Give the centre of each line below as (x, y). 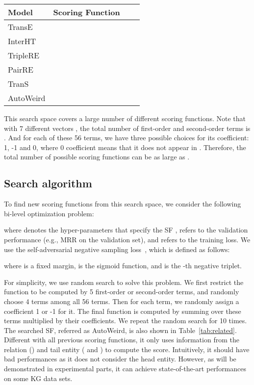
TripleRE (24, 55)
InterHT (22, 41)
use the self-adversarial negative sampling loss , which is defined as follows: (117, 249)
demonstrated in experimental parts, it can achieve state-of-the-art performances (125, 369)
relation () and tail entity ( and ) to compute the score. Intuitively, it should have (127, 349)
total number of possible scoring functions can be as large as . (97, 157)
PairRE (21, 69)
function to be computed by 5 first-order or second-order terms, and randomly (122, 292)
